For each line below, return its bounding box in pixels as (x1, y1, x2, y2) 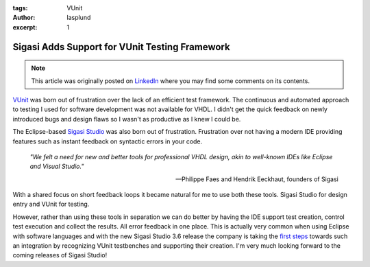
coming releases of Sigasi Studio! (12, 251, 108, 259)
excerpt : (12, 23, 38, 31)
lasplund (66, 14, 91, 22)
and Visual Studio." (29, 162, 84, 171)
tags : (12, 4, 28, 12)
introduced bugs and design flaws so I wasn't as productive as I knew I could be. (12, 115, 241, 123)
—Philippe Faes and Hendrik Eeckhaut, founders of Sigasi (175, 175, 338, 183)
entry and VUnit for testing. (12, 200, 90, 209)
